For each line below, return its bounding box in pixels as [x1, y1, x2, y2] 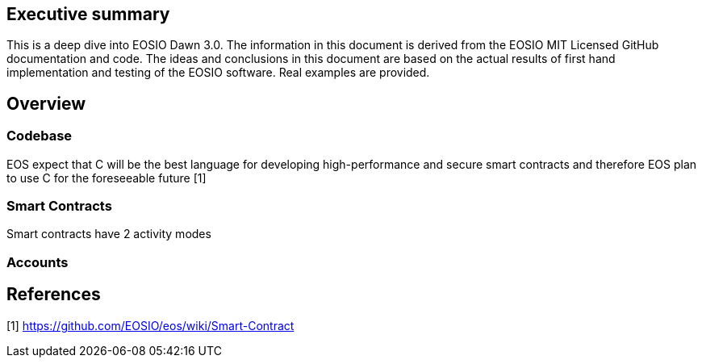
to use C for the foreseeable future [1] [6, 170, 207, 185]
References [6, 284, 101, 305]
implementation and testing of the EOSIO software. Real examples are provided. [6, 65, 430, 80]
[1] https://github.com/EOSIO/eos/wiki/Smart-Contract [6, 318, 295, 333]
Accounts [6, 253, 69, 270]
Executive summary [6, 4, 170, 24]
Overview [6, 93, 86, 114]
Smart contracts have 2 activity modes [6, 227, 211, 241]
